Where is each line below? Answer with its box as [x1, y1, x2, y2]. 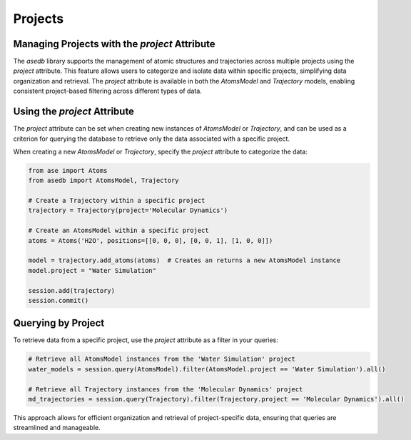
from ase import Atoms [28, 166, 108, 174]
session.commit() [28, 296, 89, 304]
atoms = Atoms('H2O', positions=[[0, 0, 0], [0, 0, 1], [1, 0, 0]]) [28, 236, 273, 244]
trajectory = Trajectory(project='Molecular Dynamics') [28, 206, 228, 214]
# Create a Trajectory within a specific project [28, 196, 205, 205]
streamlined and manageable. [13, 424, 101, 432]
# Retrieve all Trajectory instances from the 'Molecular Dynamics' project [28, 385, 303, 393]
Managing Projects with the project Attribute [13, 38, 215, 50]
